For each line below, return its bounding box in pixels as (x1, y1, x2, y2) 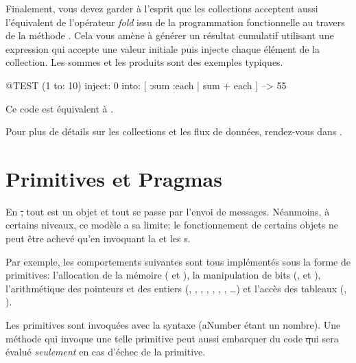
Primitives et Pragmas (5, 164, 222, 192)
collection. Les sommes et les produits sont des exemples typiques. (5, 55, 283, 69)
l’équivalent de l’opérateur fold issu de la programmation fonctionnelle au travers (5, 14, 345, 29)
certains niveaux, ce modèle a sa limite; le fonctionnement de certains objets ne (5, 218, 338, 232)
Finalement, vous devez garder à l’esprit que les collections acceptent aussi (5, 1, 318, 15)
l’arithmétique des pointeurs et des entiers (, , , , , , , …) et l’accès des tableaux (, (5, 281, 347, 295)
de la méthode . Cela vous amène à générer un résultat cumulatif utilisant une (5, 28, 334, 43)
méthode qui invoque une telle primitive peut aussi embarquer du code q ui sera (5, 331, 339, 345)
